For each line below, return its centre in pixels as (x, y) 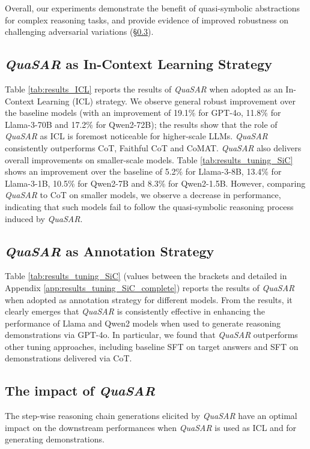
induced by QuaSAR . (44, 218)
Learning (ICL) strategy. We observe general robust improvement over (166, 101)
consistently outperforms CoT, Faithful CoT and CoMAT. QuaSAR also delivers (153, 147)
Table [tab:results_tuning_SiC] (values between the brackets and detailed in (146, 276)
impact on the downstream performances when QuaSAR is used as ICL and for (151, 427)
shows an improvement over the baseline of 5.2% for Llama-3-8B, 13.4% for (143, 171)
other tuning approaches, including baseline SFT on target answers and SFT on (152, 346)
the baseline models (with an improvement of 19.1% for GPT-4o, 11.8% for (143, 113)
